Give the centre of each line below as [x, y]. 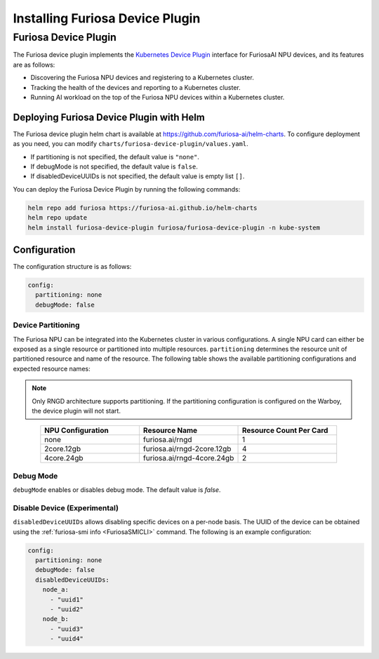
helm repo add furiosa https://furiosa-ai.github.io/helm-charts [142, 208]
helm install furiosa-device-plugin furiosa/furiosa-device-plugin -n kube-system [174, 227]
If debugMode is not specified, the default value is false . [114, 167]
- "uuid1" [67, 599]
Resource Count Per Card [285, 430]
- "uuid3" [67, 629]
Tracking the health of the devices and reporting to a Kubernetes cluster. [136, 87]
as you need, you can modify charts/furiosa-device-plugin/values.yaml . [131, 144]
